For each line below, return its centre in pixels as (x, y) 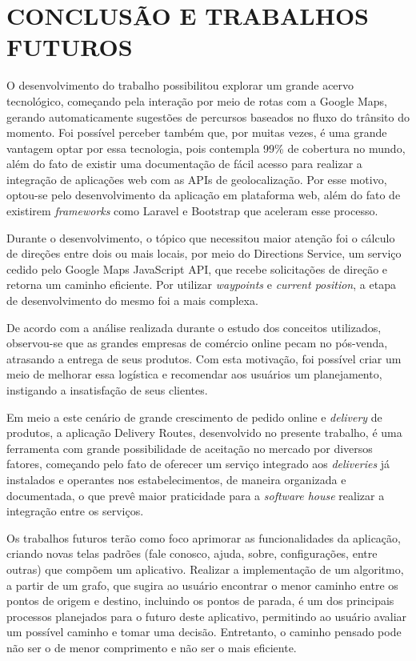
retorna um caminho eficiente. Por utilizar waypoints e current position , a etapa (201, 284)
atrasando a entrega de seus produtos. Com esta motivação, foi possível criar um (204, 358)
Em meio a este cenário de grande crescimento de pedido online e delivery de (194, 417)
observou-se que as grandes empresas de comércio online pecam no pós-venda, (197, 343)
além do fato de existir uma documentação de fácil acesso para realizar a (184, 164)
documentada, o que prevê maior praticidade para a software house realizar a (196, 495)
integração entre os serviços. (75, 511)
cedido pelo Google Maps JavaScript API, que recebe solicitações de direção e (197, 268)
